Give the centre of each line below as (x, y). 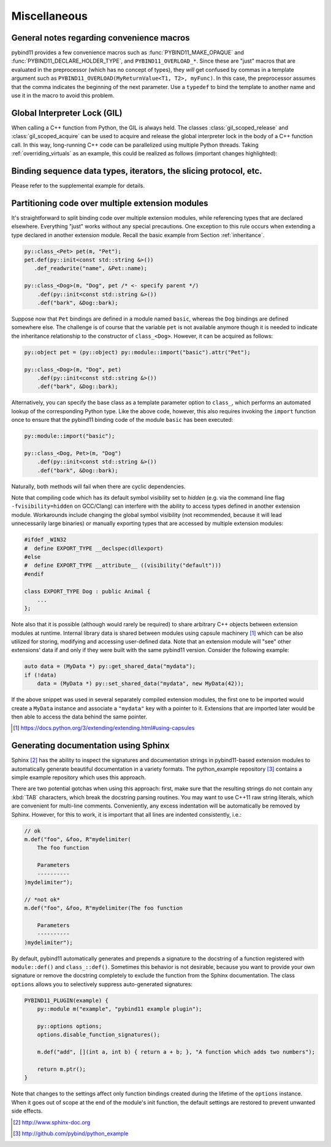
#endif (34, 574)
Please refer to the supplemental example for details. (78, 185)
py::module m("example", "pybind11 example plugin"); (120, 1009)
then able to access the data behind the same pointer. (79, 717)
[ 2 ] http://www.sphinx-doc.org (52, 1122)
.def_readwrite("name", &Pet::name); (90, 268)
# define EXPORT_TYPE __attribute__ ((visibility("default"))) (123, 566)
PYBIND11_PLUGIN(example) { (66, 1000)
